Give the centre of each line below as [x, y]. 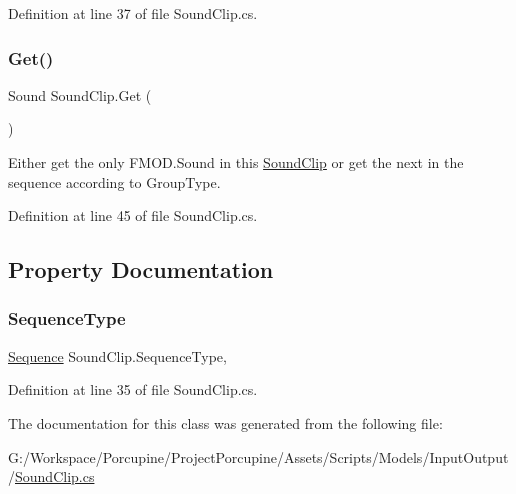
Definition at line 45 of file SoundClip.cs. [133, 215]
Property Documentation [141, 269]
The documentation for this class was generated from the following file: [225, 422]
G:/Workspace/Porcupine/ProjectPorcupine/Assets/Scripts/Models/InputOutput [258, 456]
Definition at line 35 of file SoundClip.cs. [133, 389]
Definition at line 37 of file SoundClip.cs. [133, 13]
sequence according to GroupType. [114, 181]
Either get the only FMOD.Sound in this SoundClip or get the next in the [236, 162]
